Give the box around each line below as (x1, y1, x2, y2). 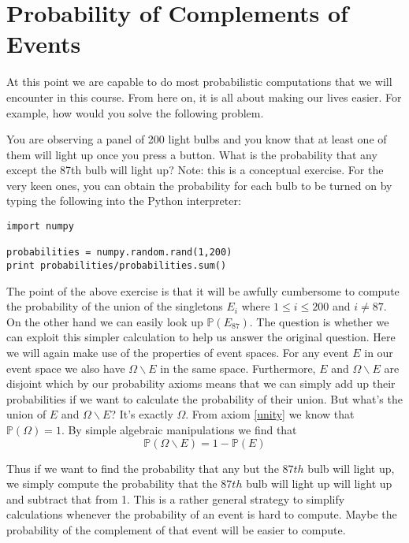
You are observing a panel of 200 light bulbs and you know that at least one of (6, 131, 387, 147)
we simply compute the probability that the (6, 475, 218, 492)
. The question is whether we (249, 313, 389, 329)
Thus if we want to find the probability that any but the (6, 459, 279, 476)
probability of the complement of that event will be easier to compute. (6, 522, 346, 537)
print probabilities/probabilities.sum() (6, 260, 227, 272)
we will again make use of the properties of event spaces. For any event (6, 344, 349, 361)
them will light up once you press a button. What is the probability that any (6, 146, 377, 162)
